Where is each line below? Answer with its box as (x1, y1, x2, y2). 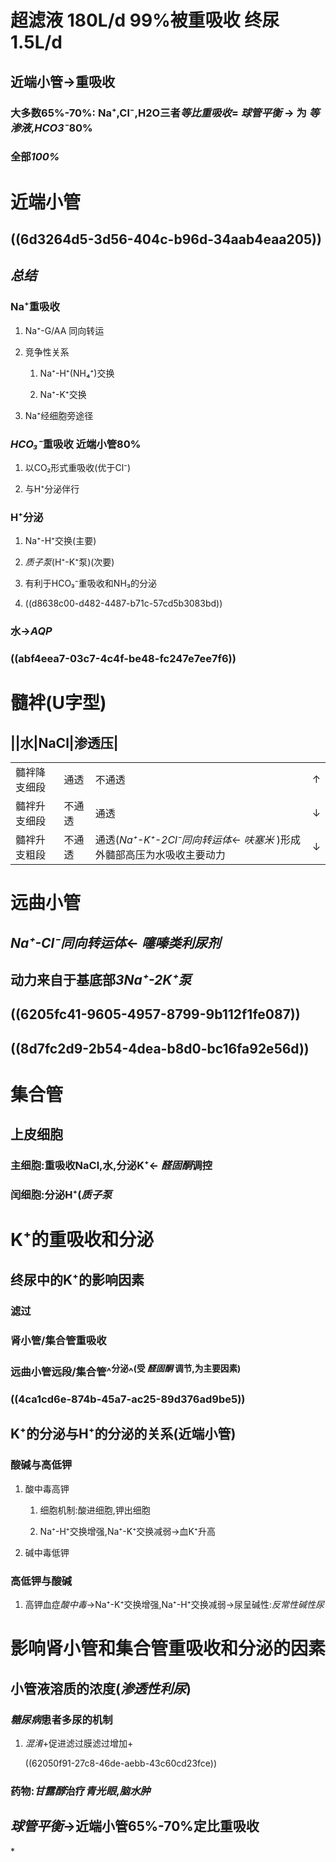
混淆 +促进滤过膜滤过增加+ (24, 1737, 134, 1749)
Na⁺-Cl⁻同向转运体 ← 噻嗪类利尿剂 (10, 934, 222, 951)
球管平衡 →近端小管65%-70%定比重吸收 (10, 1818, 260, 1835)
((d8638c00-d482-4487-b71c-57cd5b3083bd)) (24, 597, 223, 610)
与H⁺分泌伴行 (24, 482, 80, 495)
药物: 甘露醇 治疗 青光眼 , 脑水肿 (10, 1784, 151, 1798)
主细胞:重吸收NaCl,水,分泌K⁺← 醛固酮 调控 (10, 1159, 213, 1173)
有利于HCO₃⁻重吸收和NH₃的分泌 (24, 577, 158, 590)
